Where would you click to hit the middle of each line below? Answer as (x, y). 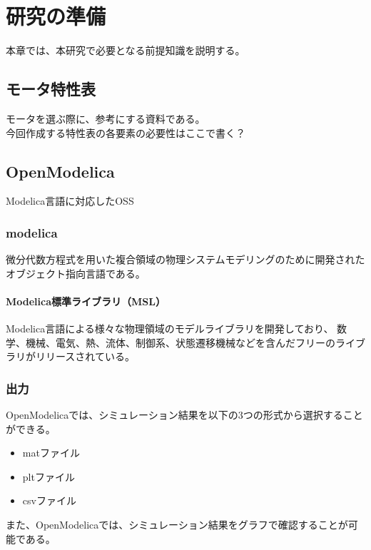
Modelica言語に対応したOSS (70, 201)
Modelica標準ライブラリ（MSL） (86, 301)
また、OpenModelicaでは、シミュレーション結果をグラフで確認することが (177, 525)
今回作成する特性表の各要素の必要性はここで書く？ (126, 132)
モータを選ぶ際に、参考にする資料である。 (106, 118)
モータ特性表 (51, 89)
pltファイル (49, 476)
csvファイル (49, 500)
